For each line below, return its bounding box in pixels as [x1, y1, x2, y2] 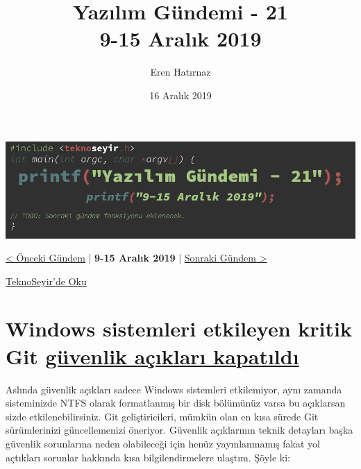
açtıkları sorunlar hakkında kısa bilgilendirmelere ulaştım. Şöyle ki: [6, 450, 290, 464]
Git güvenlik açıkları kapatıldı [6, 341, 299, 370]
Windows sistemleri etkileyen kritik [6, 314, 352, 343]
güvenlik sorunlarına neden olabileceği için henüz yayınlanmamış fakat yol [6, 436, 320, 450]
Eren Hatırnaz [150, 65, 211, 79]
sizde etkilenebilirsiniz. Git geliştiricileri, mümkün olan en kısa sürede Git [6, 409, 319, 423]
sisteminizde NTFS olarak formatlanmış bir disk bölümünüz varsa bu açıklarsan [6, 395, 346, 410]
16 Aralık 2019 [149, 87, 212, 102]
